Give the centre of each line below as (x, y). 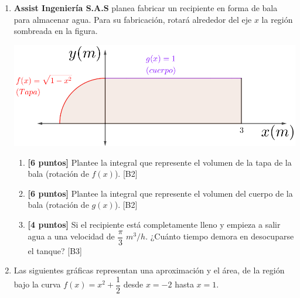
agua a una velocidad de (71, 236)
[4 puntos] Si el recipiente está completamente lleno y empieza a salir (154, 224)
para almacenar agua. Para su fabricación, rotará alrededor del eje (133, 19)
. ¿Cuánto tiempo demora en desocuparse (220, 236)
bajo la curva (37, 284)
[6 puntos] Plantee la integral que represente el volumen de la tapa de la (160, 162)
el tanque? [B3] (55, 250)
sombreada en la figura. (56, 31)
